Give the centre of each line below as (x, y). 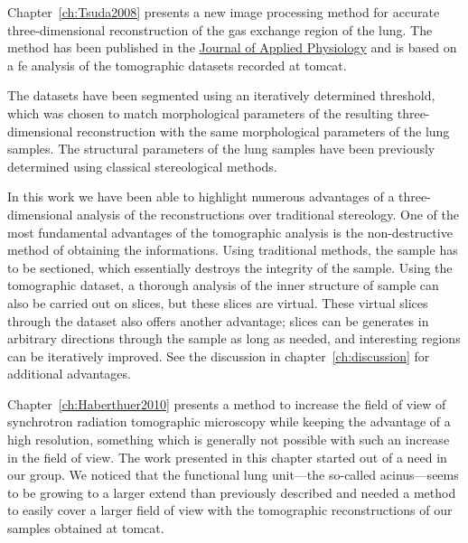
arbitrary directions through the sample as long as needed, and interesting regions (234, 338)
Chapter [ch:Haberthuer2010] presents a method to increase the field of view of (227, 403)
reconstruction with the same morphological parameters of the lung (263, 131)
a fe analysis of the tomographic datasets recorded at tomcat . (177, 65)
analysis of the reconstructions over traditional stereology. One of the (268, 214)
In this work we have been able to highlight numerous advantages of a (201, 197)
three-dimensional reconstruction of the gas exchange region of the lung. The (220, 29)
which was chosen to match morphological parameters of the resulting (201, 112)
